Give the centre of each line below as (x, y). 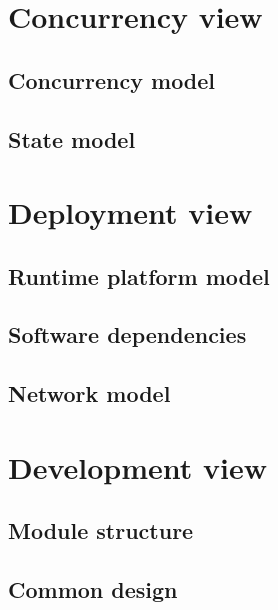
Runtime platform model (139, 275)
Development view (138, 466)
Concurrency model (112, 79)
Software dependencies (127, 334)
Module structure (101, 530)
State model (72, 138)
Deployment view (130, 212)
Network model (89, 393)
